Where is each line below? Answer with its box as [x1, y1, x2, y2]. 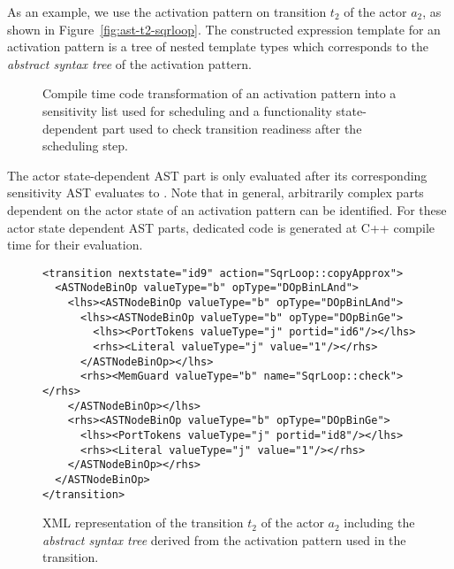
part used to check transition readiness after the [102, 119, 362, 137]
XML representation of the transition [42, 513, 244, 532]
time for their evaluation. [7, 235, 143, 254]
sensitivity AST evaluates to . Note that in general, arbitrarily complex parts [7, 183, 424, 202]
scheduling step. [42, 136, 128, 155]
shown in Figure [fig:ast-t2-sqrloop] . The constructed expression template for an [7, 19, 441, 38]
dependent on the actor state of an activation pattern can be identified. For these [7, 200, 447, 219]
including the [344, 513, 415, 532]
